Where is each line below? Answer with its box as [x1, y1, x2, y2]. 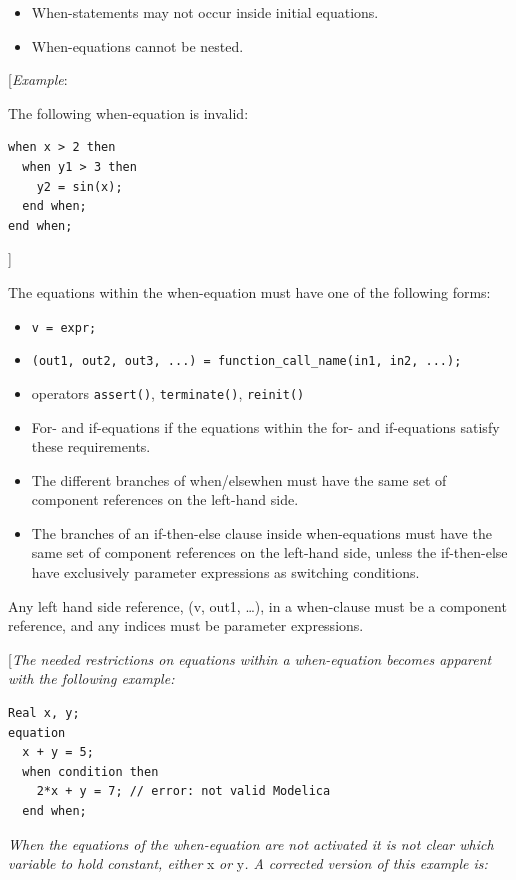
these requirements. [31, 436, 151, 457]
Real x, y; [8, 706, 80, 721]
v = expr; [31, 320, 97, 335]
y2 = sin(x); [36, 179, 123, 194]
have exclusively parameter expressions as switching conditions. [31, 562, 420, 583]
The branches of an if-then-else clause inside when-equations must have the [31, 522, 492, 543]
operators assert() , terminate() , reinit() [31, 382, 305, 403]
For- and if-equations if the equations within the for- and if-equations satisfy [31, 416, 500, 437]
